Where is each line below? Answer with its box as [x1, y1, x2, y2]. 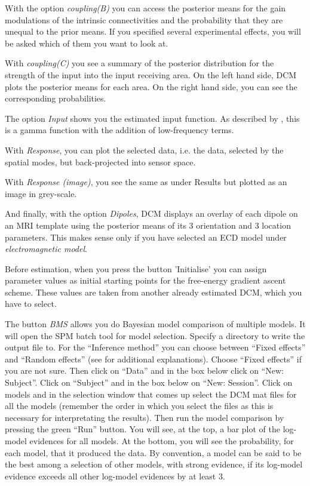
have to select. [5, 297, 57, 310]
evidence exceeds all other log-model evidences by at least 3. [5, 469, 225, 482]
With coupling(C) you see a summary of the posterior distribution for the [5, 57, 274, 69]
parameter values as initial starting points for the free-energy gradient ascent [5, 274, 286, 287]
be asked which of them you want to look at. [5, 36, 168, 49]
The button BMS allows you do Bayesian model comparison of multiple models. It [5, 318, 306, 330]
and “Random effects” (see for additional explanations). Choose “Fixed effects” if [5, 352, 302, 365]
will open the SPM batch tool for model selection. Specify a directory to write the [5, 329, 305, 342]
